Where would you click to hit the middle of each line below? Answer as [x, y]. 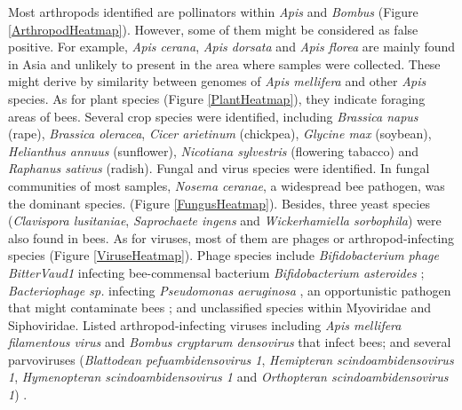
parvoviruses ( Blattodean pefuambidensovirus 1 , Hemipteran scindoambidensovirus [231, 359]
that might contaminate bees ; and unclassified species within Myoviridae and [220, 307]
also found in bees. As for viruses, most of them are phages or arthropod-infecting [231, 237]
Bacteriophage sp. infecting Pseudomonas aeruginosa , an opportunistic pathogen [230, 290]
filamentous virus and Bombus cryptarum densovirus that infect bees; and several [230, 342]
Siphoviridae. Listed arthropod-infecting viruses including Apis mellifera [205, 324]
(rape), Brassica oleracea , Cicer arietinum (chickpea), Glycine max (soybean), [220, 134]
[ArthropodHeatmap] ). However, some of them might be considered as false [213, 29]
